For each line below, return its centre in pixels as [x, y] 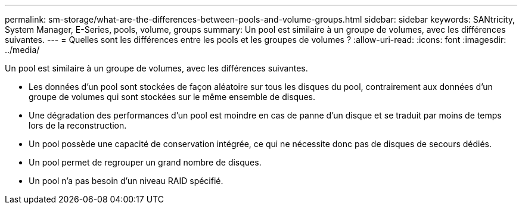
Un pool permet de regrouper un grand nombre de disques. [145, 162]
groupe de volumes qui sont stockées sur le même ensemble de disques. [172, 97]
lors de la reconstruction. [78, 125]
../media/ [22, 50]
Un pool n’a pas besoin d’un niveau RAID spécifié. [126, 181]
